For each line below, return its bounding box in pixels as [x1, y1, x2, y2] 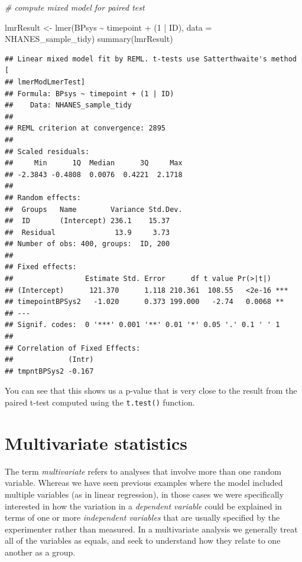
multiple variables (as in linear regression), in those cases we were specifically [5, 488, 284, 500]
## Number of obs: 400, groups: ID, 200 [5, 240, 170, 249]
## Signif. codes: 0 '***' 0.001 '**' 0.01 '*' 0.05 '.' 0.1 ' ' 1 [5, 321, 280, 329]
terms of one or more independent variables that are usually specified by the [5, 511, 280, 524]
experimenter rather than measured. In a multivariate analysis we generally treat [5, 522, 298, 535]
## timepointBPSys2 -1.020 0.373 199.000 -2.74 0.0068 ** [5, 298, 284, 306]
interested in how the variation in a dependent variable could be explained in [5, 499, 282, 512]
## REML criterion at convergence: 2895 [5, 124, 166, 133]
